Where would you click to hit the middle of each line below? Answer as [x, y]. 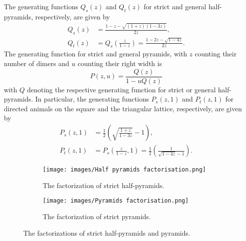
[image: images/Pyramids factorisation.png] [116, 201]
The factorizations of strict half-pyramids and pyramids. [107, 232]
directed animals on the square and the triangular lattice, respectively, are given [123, 108]
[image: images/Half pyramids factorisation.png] [124, 170]
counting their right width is [120, 63]
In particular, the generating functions [92, 99]
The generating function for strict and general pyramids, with [96, 54]
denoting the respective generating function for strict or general [121, 89]
